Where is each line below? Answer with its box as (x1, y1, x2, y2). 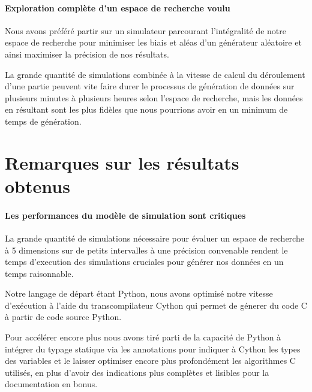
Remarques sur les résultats (5, 150, 239, 174)
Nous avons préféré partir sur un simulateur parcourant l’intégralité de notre (5, 24, 286, 37)
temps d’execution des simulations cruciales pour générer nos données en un (5, 255, 284, 268)
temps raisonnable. (5, 267, 74, 279)
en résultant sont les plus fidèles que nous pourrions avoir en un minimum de (5, 103, 288, 116)
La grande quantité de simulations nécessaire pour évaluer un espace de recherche (5, 231, 304, 244)
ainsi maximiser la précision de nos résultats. (5, 47, 169, 60)
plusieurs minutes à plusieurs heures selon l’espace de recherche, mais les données (5, 91, 303, 104)
